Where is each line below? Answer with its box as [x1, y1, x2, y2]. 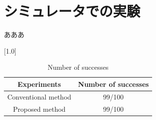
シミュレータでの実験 [4, 1, 140, 21]
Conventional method [7, 91, 72, 101]
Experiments [18, 79, 61, 89]
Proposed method [13, 103, 66, 114]
